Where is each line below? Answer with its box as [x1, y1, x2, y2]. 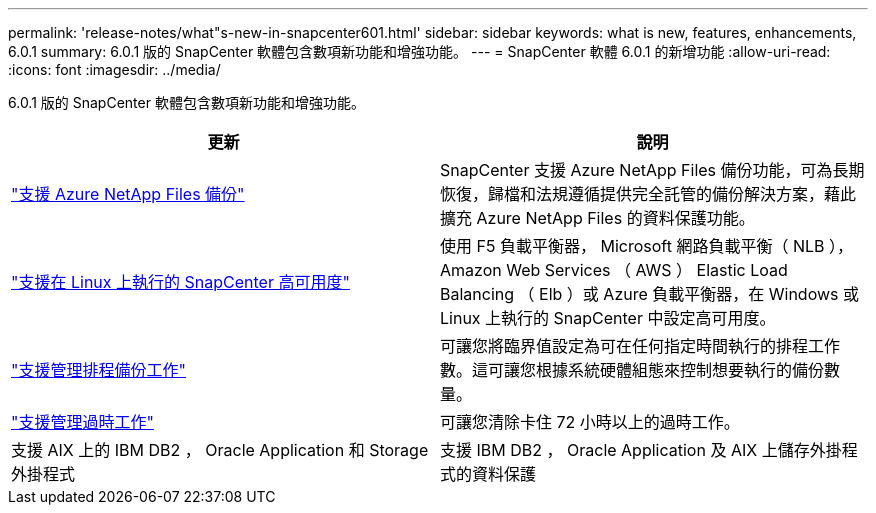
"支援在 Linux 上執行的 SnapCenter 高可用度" [11, 272, 350, 292]
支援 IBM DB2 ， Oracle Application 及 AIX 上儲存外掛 [440, 440, 842, 460]
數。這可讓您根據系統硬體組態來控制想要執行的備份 [440, 360, 825, 380]
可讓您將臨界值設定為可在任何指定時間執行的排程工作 [440, 336, 841, 356]
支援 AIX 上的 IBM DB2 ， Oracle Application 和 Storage [11, 440, 429, 460]
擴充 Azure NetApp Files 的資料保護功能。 [440, 208, 755, 228]
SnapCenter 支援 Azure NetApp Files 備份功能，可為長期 [440, 160, 865, 180]
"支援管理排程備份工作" [11, 360, 186, 380]
